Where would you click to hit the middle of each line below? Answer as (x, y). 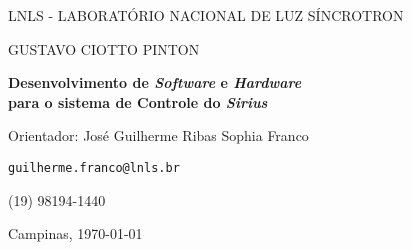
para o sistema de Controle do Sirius (138, 101)
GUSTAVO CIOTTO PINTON (104, 48)
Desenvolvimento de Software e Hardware (155, 82)
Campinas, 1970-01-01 (75, 233)
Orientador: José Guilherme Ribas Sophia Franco (158, 135)
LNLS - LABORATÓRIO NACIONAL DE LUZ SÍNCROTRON (206, 15)
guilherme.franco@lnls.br (94, 167)
